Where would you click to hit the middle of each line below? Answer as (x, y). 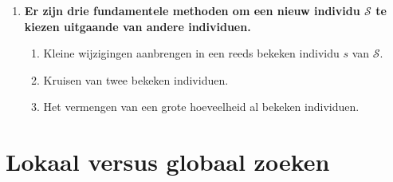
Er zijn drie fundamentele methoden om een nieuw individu (192, 10)
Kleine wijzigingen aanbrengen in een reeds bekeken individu (191, 53)
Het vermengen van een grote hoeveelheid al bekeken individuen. (201, 107)
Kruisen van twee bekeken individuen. (136, 79)
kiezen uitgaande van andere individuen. (138, 26)
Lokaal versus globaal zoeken (168, 162)
